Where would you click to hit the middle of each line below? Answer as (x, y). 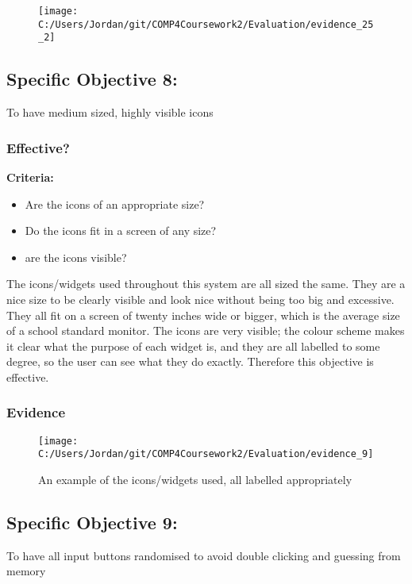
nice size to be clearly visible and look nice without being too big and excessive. (200, 299)
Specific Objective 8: (92, 79)
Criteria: (30, 177)
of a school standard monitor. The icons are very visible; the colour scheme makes (206, 330)
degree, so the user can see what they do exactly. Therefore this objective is (190, 361)
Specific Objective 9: (92, 523)
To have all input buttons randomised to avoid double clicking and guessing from (204, 555)
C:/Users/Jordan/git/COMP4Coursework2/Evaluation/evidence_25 (206, 24)
